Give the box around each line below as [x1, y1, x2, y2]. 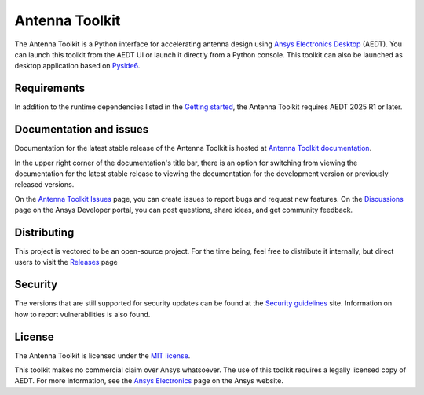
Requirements [14, 82, 86, 95]
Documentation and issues [14, 123, 149, 137]
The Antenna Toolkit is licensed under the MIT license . [14, 350, 191, 360]
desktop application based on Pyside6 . [14, 61, 141, 71]
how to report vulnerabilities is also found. [14, 309, 151, 319]
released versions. [14, 180, 75, 189]
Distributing [14, 225, 75, 239]
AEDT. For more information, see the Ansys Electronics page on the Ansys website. [14, 376, 284, 386]
